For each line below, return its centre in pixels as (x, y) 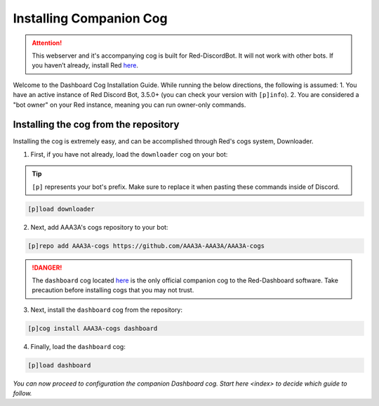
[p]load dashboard (59, 365)
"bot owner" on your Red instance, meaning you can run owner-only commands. (129, 105)
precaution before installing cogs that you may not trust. (113, 290)
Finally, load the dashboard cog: (78, 346)
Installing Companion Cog (90, 18)
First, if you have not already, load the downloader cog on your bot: (129, 154)
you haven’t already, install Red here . (85, 65)
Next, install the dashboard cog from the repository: (106, 310)
